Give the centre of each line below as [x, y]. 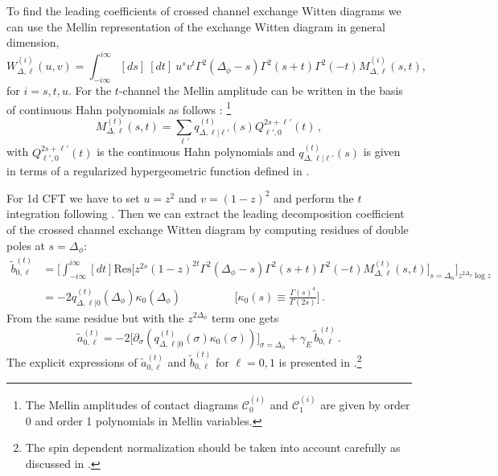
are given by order [365, 405]
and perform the [314, 197]
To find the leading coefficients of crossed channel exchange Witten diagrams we [204, 10]
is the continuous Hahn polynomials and [196, 152]
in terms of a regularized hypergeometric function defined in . [158, 171]
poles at [26, 245]
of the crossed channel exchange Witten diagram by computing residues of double [208, 230]
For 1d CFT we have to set [73, 197]
